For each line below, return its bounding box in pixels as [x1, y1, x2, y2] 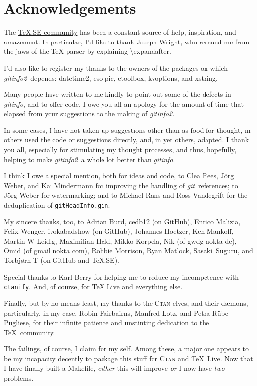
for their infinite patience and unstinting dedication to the [33, 317, 209, 328]
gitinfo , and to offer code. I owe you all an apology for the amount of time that [4, 98, 244, 109]
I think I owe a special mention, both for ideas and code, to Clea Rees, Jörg [4, 171, 234, 181]
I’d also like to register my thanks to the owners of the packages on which [4, 62, 228, 73]
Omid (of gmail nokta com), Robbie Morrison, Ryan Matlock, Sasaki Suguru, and [4, 245, 253, 256]
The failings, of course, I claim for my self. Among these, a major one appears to [4, 343, 249, 354]
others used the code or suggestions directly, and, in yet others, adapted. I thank [4, 134, 249, 145]
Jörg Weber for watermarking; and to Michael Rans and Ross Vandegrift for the [4, 190, 248, 200]
